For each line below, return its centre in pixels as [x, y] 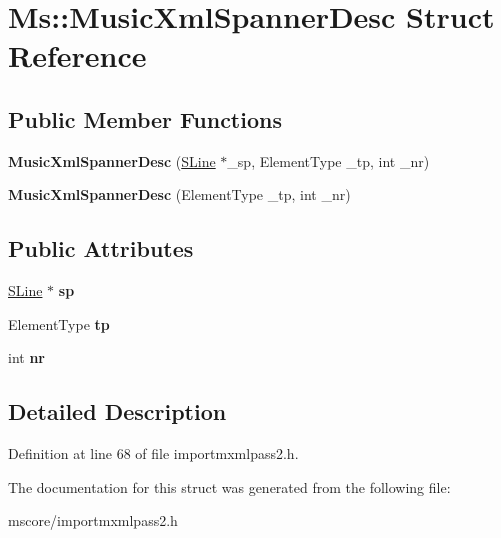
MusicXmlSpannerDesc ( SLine [112, 160]
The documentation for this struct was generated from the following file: [229, 486]
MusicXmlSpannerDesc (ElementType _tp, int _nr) [179, 194]
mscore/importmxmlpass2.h [93, 520]
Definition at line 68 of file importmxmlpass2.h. [153, 453]
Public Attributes [101, 248]
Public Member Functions [145, 118]
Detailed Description [117, 411]
